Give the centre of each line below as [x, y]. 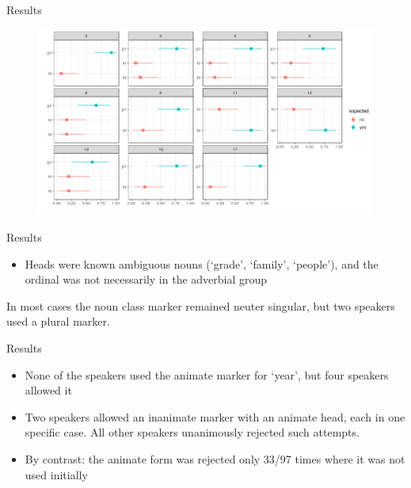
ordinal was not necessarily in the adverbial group [146, 279]
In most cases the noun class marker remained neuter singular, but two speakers [201, 305]
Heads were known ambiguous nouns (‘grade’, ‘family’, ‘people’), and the [202, 263]
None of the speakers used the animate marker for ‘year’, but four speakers [207, 374]
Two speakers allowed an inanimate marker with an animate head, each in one [215, 416]
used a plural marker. [58, 321]
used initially [56, 474]
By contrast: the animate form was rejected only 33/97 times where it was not [215, 459]
